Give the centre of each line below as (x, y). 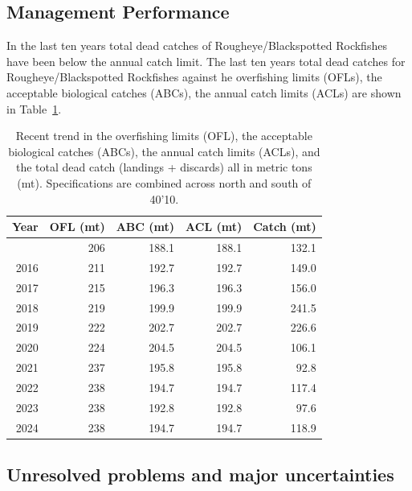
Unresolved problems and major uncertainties (200, 474)
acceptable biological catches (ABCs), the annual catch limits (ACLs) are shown (204, 92)
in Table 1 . (34, 108)
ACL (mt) (214, 227)
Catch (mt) (285, 227)
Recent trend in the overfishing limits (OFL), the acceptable (164, 136)
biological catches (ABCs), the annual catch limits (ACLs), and (164, 151)
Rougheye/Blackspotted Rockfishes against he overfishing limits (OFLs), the (194, 77)
